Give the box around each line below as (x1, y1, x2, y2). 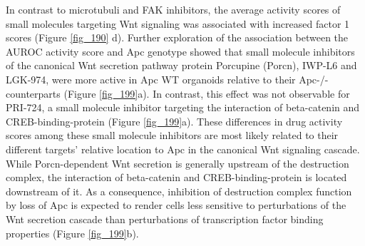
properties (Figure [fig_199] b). (6, 225, 139, 240)
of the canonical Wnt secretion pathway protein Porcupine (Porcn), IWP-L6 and (6, 58, 357, 73)
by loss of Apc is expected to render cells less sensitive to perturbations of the (6, 198, 346, 212)
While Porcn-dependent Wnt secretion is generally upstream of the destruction (6, 155, 349, 170)
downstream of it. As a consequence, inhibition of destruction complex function (6, 183, 352, 198)
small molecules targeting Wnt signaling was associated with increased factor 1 (6, 16, 350, 31)
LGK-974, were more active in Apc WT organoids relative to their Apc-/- (6, 71, 329, 86)
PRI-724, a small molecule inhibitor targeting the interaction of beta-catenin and (6, 100, 360, 115)
